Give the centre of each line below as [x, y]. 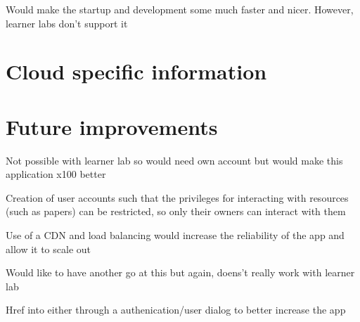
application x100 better [56, 174]
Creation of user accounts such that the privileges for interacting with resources [177, 197]
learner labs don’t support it [67, 23]
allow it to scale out [49, 249]
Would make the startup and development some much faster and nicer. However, [180, 9]
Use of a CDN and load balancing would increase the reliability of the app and [175, 235]
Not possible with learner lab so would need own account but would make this [174, 160]
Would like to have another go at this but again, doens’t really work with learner [180, 272]
